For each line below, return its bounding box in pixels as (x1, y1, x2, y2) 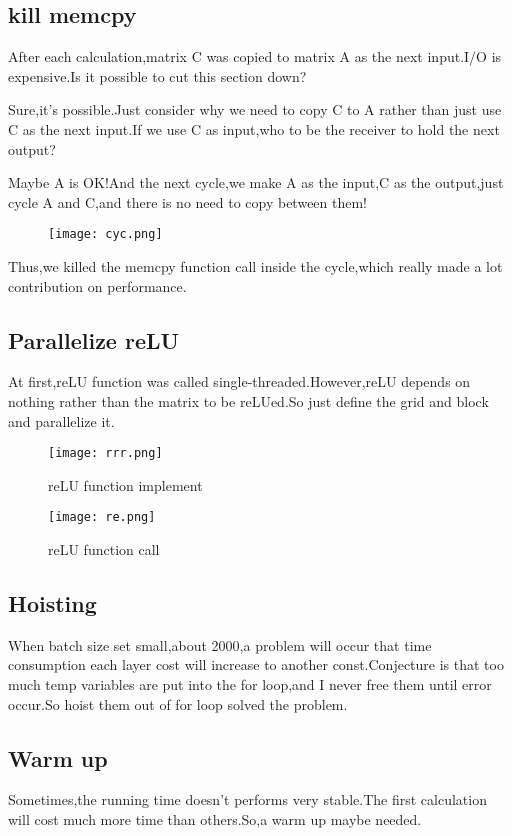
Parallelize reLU (8, 324, 180, 355)
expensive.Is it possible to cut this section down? (8, 65, 307, 86)
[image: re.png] (48, 510, 156, 525)
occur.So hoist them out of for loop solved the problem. (8, 693, 348, 714)
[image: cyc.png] (48, 227, 163, 242)
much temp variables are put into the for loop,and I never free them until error (8, 674, 492, 695)
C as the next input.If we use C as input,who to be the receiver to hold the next (8, 118, 500, 139)
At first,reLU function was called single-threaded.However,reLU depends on (8, 371, 471, 392)
